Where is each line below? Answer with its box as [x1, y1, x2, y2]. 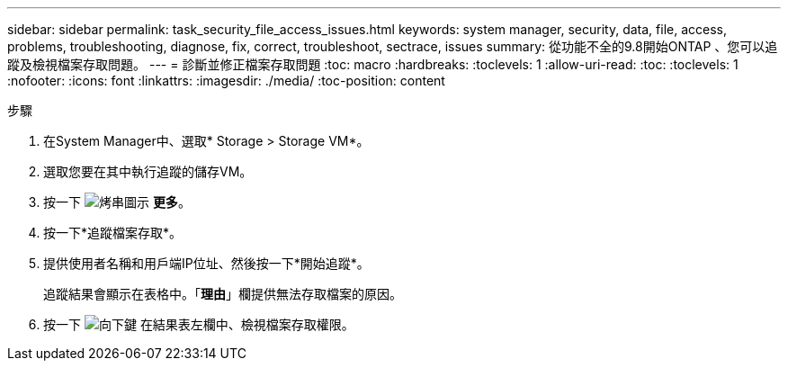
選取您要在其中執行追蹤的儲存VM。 [43, 164, 253, 179]
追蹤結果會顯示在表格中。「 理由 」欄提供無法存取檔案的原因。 [43, 286, 402, 301]
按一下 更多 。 [43, 194, 191, 210]
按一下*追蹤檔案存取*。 [43, 225, 183, 240]
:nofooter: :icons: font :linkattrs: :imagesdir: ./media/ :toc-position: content [7, 73, 445, 88]
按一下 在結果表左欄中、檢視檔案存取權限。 [43, 317, 354, 332]
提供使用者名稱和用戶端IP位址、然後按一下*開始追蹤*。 [43, 256, 370, 271]
